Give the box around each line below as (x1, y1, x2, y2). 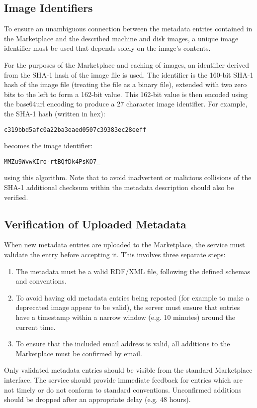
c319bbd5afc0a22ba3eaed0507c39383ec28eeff (4, 126, 147, 133)
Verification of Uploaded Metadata (4, 216, 186, 231)
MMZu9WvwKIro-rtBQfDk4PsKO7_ (4, 158, 100, 165)
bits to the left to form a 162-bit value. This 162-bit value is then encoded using (4, 89, 248, 99)
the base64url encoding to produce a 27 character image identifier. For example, (4, 99, 248, 109)
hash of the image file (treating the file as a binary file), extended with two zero (4, 79, 247, 90)
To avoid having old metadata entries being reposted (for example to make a (15, 292, 250, 303)
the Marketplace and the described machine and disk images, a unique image (4, 33, 239, 43)
